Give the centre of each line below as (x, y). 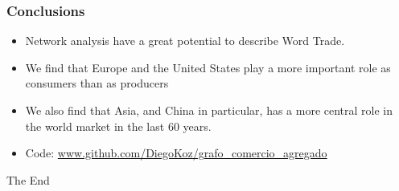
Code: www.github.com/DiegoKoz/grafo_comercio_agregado (176, 153)
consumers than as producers (97, 83)
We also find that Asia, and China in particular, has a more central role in (209, 110)
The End (28, 179)
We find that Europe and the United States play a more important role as (208, 67)
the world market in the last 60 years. (118, 126)
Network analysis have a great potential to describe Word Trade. (185, 41)
